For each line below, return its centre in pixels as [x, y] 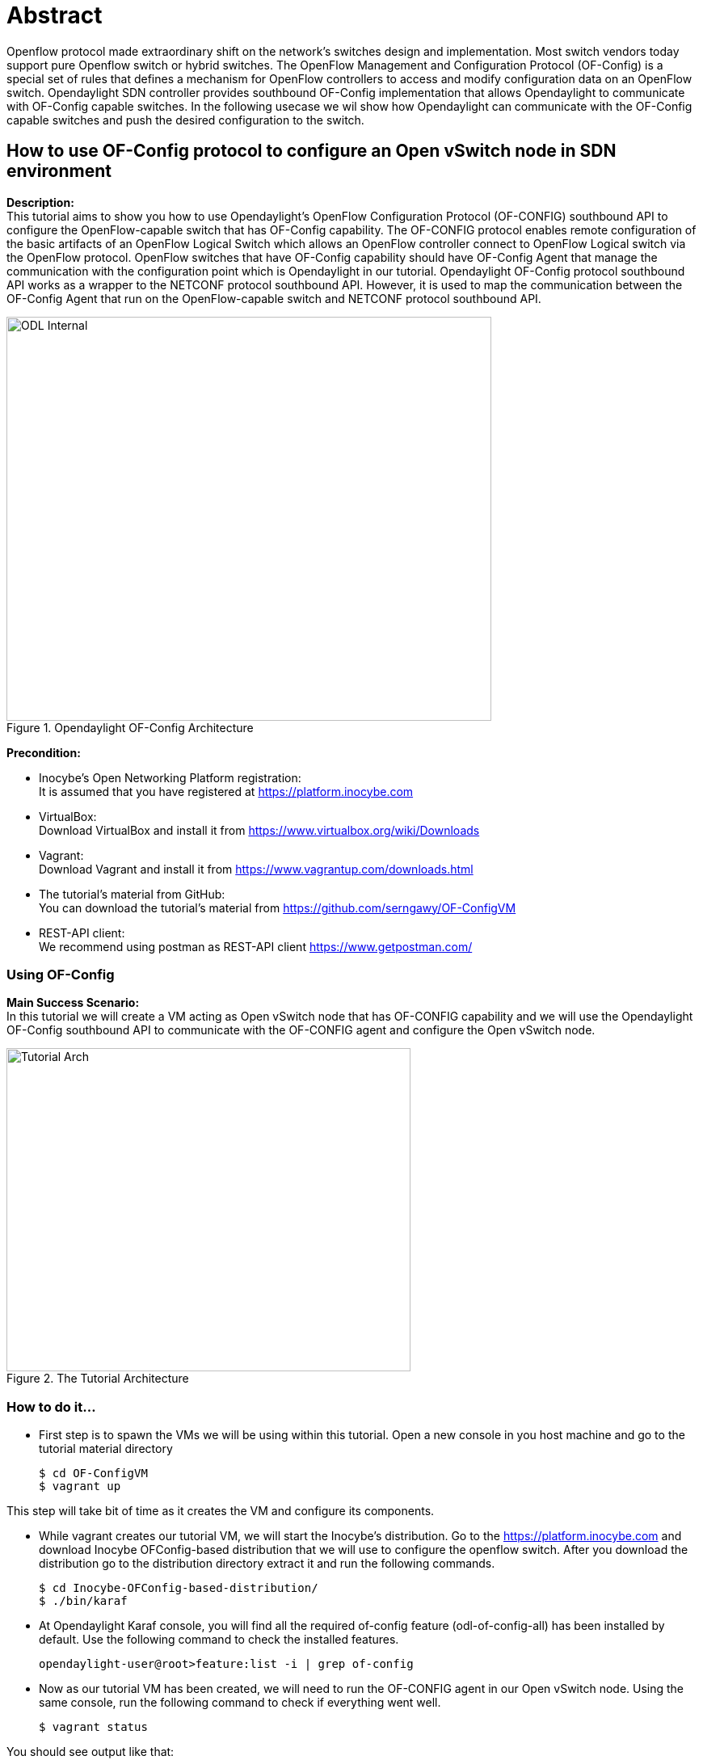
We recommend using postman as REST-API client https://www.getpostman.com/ [256, 946]
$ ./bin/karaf [83, 1601]
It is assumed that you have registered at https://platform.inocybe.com [226, 791]
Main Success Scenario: [73, 1003]
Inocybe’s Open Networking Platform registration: [170, 777]
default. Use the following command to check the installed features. [219, 1640]
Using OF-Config [61, 974]
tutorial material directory [106, 1449]
